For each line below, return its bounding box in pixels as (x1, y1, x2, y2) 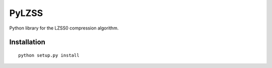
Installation (9, 38, 45, 46)
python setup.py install (18, 52, 80, 58)
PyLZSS (9, 7, 43, 18)
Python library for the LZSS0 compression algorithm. (9, 25, 119, 31)
